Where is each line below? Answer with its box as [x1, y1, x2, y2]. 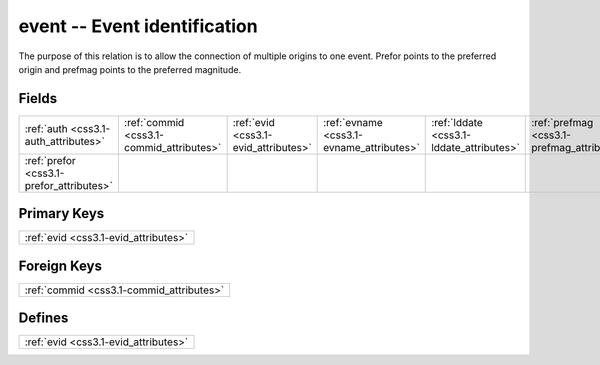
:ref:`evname [323, 115, 384, 129]
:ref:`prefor [24, 153, 77, 167]
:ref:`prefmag [531, 115, 594, 129]
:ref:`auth [24, 121, 69, 135]
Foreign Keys [18, 257, 102, 274]
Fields [18, 90, 58, 107]
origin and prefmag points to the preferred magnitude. [18, 63, 242, 75]
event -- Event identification [18, 15, 259, 37]
